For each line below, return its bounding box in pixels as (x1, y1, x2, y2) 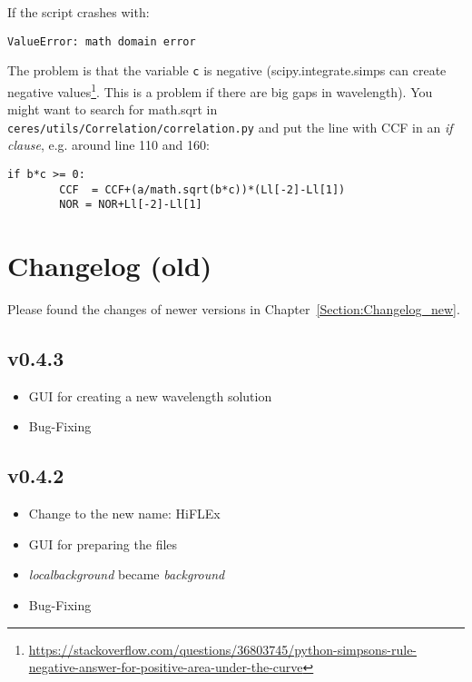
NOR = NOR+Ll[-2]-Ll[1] (59, 198, 202, 212)
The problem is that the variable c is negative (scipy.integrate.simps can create (7, 61, 447, 80)
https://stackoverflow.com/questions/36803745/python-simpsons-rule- (28, 639, 418, 658)
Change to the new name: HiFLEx (28, 504, 221, 523)
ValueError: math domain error (7, 35, 196, 48)
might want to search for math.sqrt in (7, 100, 218, 119)
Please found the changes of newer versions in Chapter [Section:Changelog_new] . (7, 300, 460, 319)
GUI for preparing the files (28, 534, 178, 553)
